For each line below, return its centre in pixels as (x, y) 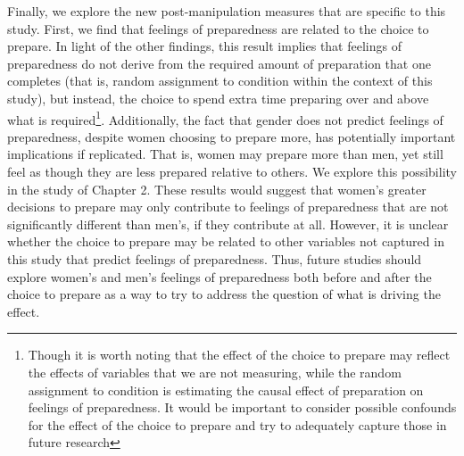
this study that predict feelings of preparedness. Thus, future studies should (215, 258)
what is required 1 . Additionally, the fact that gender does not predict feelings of (225, 118)
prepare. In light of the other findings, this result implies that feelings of (204, 46)
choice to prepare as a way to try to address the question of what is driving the (224, 294)
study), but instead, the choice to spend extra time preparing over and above (218, 98)
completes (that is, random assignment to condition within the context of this (220, 81)
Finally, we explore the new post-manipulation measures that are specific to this (227, 11)
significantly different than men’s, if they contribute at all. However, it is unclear (228, 224)
